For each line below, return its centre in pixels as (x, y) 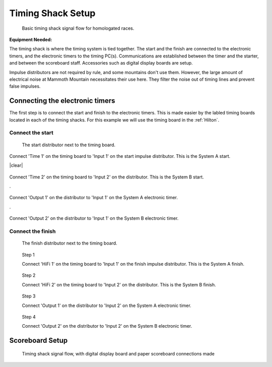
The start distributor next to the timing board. (69, 145)
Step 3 (29, 296)
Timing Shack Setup (52, 13)
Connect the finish (32, 231)
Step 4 (29, 317)
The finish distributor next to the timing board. (70, 243)
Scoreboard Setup (39, 341)
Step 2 (29, 275)
